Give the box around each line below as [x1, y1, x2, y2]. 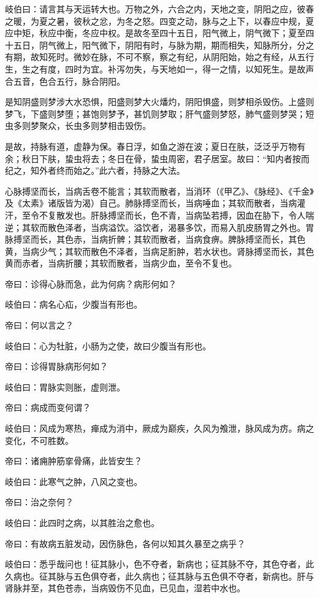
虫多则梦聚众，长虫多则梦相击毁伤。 [5, 119, 151, 132]
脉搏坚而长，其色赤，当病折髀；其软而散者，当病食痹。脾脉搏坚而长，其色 [5, 233, 306, 246]
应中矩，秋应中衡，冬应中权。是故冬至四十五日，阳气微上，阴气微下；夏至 [5, 26, 306, 39]
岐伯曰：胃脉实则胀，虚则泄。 [5, 380, 125, 393]
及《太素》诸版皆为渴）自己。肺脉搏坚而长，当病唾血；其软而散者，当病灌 [5, 196, 306, 209]
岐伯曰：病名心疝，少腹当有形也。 [5, 298, 142, 311]
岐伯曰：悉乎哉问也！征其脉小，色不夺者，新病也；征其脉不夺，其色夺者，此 [5, 557, 314, 570]
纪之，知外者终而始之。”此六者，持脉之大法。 [5, 164, 185, 177]
